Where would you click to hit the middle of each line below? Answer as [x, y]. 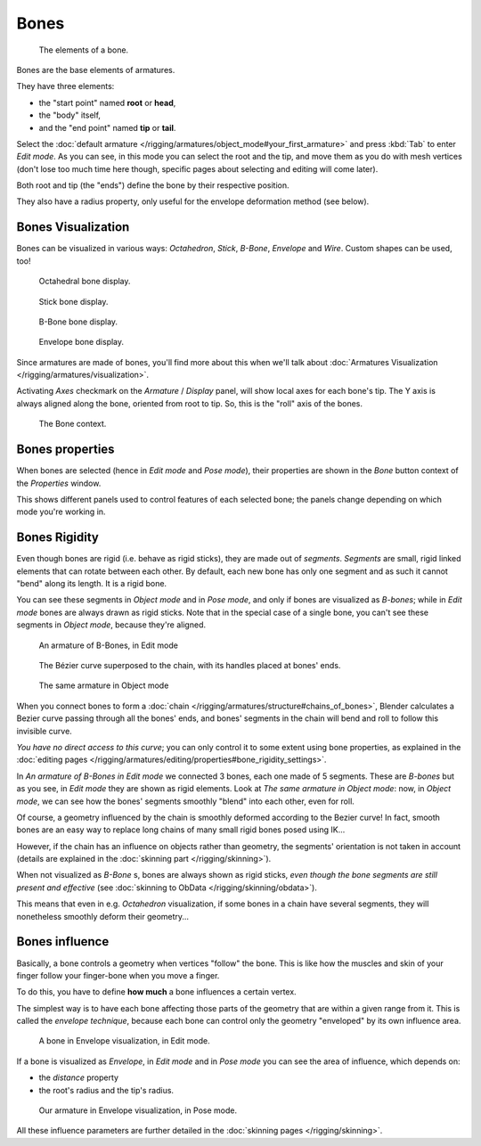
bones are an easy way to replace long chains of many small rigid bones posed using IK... [181, 830]
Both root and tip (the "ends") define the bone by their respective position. [153, 185]
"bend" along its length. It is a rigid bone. [92, 584]
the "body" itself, [70, 115]
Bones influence [63, 941]
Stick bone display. [73, 301]
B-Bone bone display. [78, 322]
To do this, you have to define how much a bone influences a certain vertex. [157, 992]
